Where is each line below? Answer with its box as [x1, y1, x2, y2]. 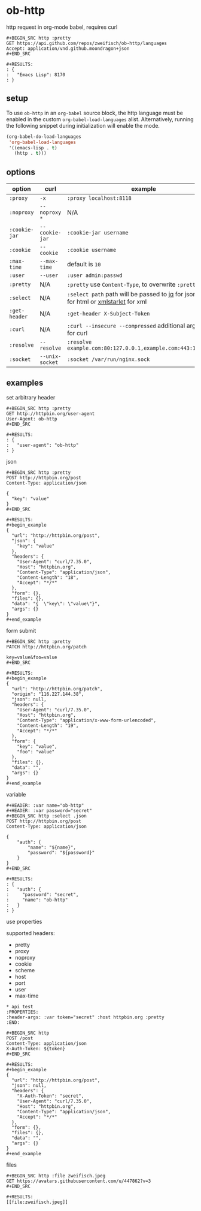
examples [6, 378, 44, 388]
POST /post [6, 1035, 33, 1041]
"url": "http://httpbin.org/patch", [11, 686, 103, 692]
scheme [14, 966, 35, 973]
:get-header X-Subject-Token [66, 310, 150, 317]
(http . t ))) [14, 151, 47, 157]
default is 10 [66, 260, 101, 269]
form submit [6, 627, 36, 634]
